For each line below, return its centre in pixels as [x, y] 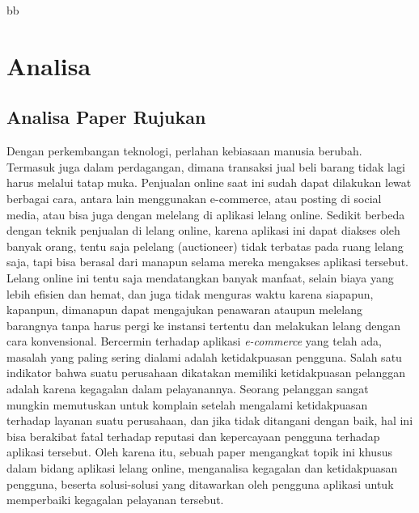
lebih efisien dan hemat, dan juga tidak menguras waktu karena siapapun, [190, 293]
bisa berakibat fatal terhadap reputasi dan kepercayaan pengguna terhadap [193, 436]
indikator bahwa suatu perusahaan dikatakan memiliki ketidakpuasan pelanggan [206, 373]
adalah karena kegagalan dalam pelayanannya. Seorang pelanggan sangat [188, 389]
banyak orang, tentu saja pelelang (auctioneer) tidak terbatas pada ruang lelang [205, 246]
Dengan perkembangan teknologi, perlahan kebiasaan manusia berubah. [184, 151]
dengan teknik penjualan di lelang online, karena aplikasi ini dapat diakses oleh [203, 230]
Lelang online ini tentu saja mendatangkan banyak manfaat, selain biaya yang [200, 277]
